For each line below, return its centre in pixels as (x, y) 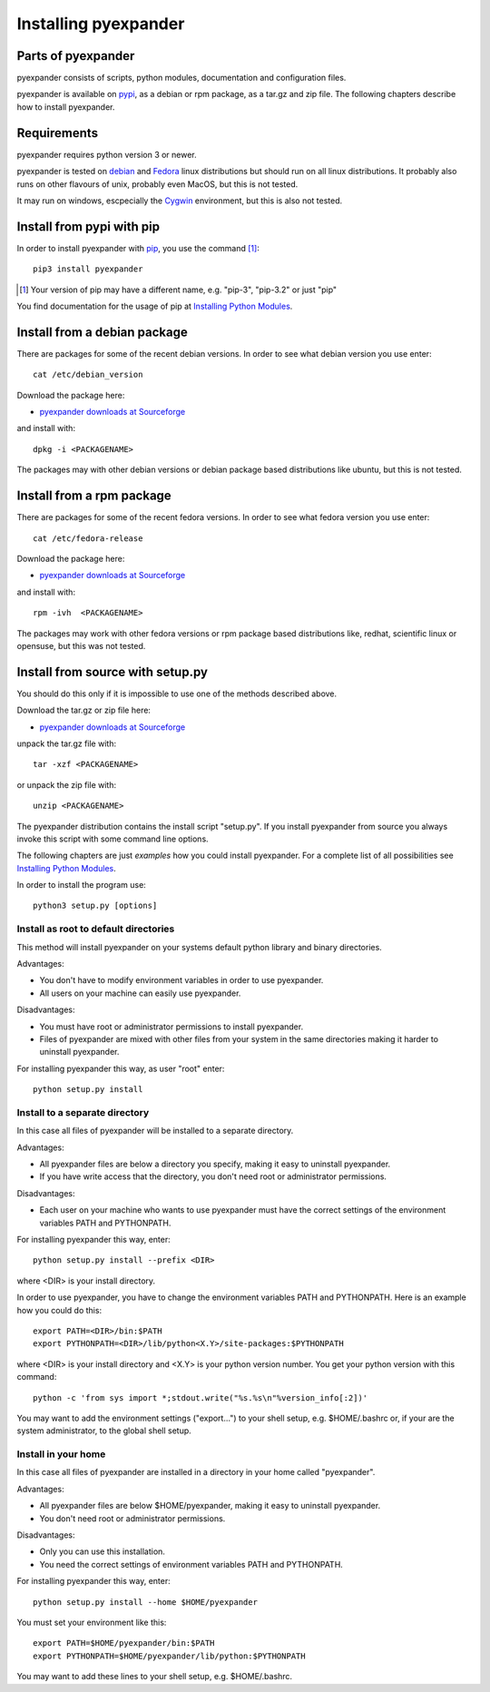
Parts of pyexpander (76, 56)
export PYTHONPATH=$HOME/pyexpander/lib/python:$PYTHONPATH (169, 1656)
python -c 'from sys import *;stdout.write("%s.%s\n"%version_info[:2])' (201, 1397)
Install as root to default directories (96, 929)
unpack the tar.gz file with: (67, 743)
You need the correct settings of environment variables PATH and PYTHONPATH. (191, 1564)
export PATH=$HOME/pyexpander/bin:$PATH (124, 1643)
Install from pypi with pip (88, 226)
